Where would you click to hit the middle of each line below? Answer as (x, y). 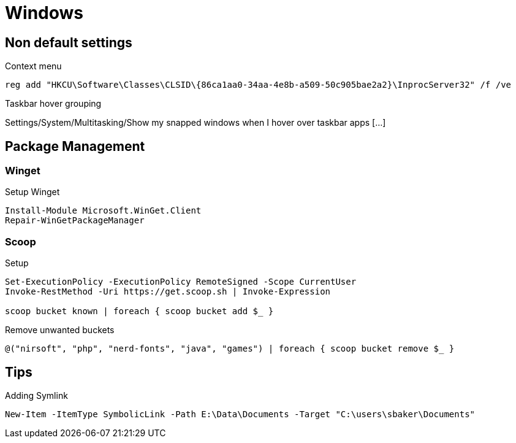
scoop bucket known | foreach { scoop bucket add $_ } (139, 311)
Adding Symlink (36, 395)
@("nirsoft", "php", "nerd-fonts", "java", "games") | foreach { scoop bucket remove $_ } (230, 349)
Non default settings (69, 42)
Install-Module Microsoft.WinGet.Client (103, 211)
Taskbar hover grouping (53, 104)
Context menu (33, 66)
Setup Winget (32, 192)
